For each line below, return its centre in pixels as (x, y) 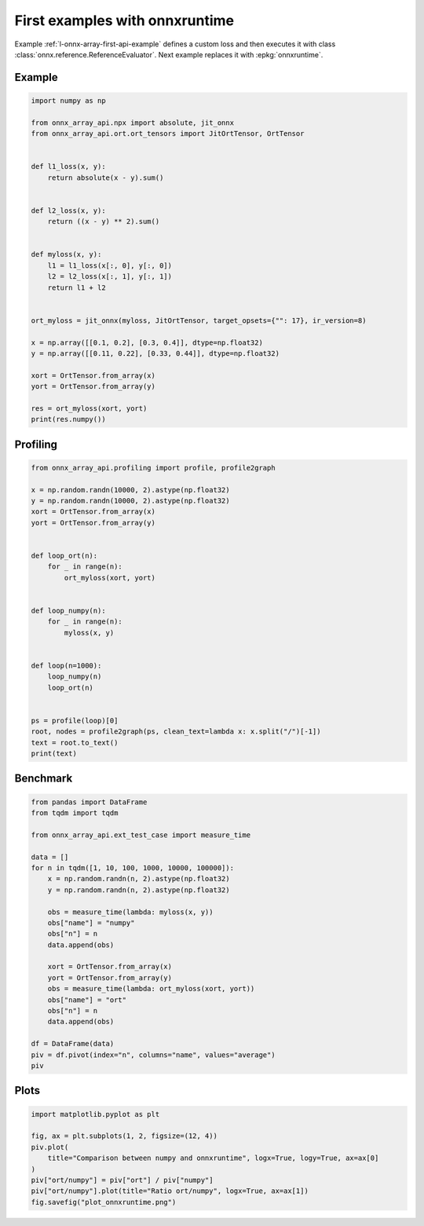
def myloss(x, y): (66, 254)
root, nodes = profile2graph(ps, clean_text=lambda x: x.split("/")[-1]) (176, 732)
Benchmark (44, 779)
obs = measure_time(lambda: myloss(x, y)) (130, 912)
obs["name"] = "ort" (87, 1000)
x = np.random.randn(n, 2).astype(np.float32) (139, 879)
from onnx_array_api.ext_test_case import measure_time (141, 835)
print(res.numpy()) (68, 419)
